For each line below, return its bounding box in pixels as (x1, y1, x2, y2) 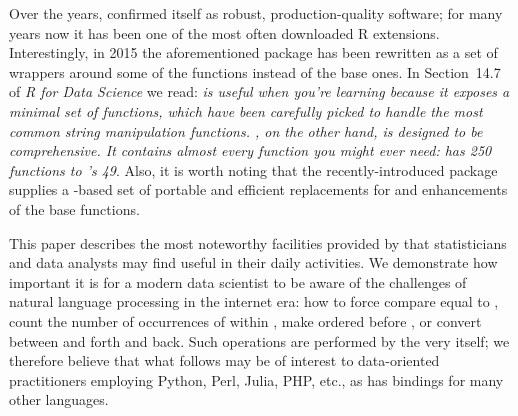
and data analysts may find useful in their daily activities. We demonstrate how (9, 252, 498, 273)
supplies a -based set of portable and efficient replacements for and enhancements (9, 179, 508, 200)
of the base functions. (9, 198, 140, 219)
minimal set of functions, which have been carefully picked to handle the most (9, 100, 483, 121)
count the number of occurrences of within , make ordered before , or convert (9, 310, 482, 331)
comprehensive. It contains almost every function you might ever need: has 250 (9, 140, 492, 161)
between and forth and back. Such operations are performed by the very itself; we (9, 330, 510, 351)
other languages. (9, 389, 109, 410)
